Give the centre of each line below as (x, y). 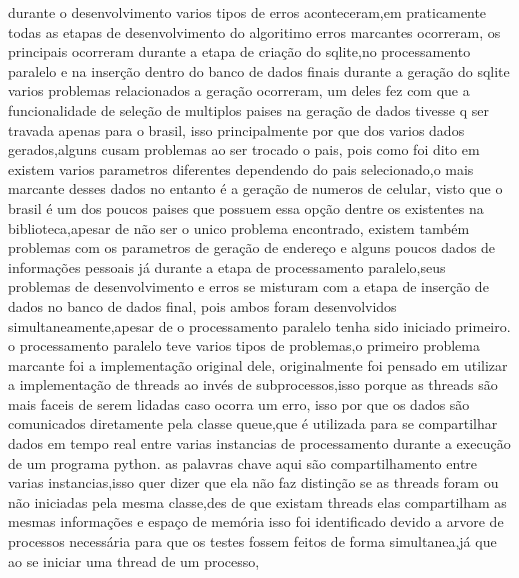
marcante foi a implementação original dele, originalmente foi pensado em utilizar (258, 364)
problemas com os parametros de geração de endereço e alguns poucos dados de (252, 247)
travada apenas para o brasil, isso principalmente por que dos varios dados (236, 129)
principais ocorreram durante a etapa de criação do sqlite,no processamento (239, 51)
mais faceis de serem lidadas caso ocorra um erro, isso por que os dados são (239, 403)
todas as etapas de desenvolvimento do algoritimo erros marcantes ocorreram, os (254, 31)
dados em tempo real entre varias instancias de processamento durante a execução (259, 443)
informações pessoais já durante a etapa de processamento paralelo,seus (227, 266)
